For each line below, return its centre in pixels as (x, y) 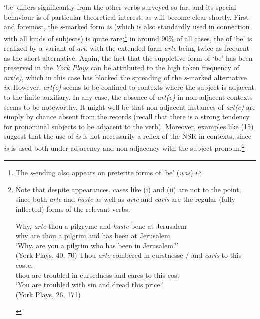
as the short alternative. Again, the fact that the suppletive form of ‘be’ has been (128, 57)
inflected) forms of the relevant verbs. (73, 209)
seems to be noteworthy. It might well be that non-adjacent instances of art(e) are (130, 107)
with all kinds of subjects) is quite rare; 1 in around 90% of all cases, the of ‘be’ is (128, 37)
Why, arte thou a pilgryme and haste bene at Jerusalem (101, 225)
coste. (24, 265)
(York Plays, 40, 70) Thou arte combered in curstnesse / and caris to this (129, 255)
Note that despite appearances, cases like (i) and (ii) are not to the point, (128, 189)
